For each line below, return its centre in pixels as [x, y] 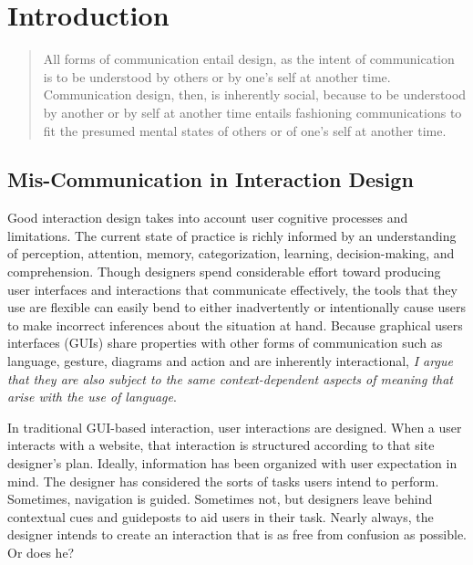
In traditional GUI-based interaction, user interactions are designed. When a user [235, 427]
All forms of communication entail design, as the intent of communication [249, 59]
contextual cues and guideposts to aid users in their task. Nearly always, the [221, 516]
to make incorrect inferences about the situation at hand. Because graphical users [235, 324]
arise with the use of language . [92, 397]
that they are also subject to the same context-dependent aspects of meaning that [230, 378]
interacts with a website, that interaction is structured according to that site [221, 445]
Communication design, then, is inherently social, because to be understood [255, 94]
